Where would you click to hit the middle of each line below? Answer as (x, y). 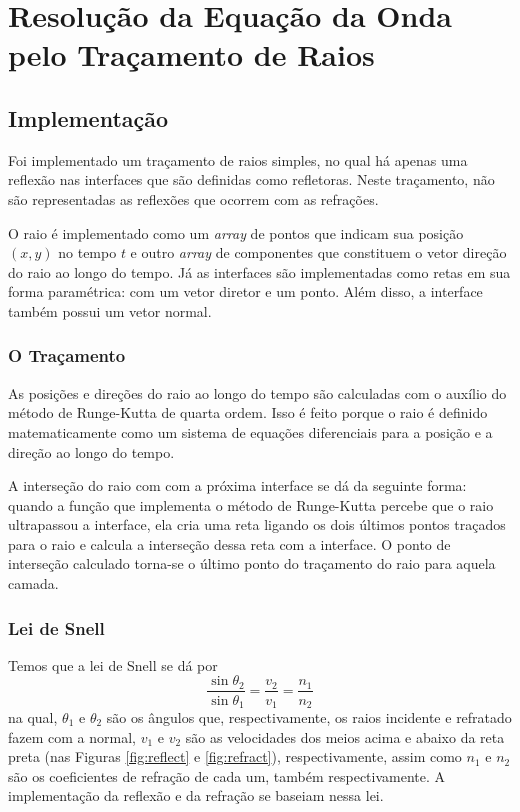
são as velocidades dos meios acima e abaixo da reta (345, 736)
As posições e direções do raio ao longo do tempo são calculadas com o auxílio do (257, 392)
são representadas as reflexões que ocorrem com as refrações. (193, 198)
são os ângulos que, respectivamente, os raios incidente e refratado (309, 717)
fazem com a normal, (72, 736)
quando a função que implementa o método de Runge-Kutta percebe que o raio (251, 504)
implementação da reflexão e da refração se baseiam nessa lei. (196, 795)
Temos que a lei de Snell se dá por (113, 664)
